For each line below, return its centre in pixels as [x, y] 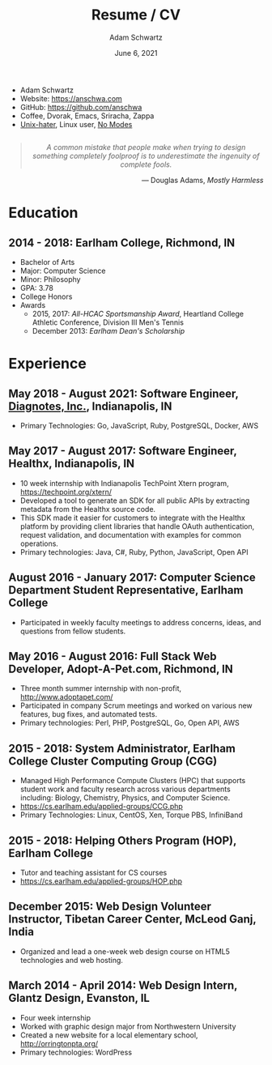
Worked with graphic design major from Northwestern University [128, 1026]
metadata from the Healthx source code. [88, 509]
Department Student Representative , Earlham [126, 590]
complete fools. [146, 164]
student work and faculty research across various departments [125, 789]
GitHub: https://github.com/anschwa [81, 107]
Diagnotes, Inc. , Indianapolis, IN [90, 406]
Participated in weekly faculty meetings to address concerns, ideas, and [140, 622]
